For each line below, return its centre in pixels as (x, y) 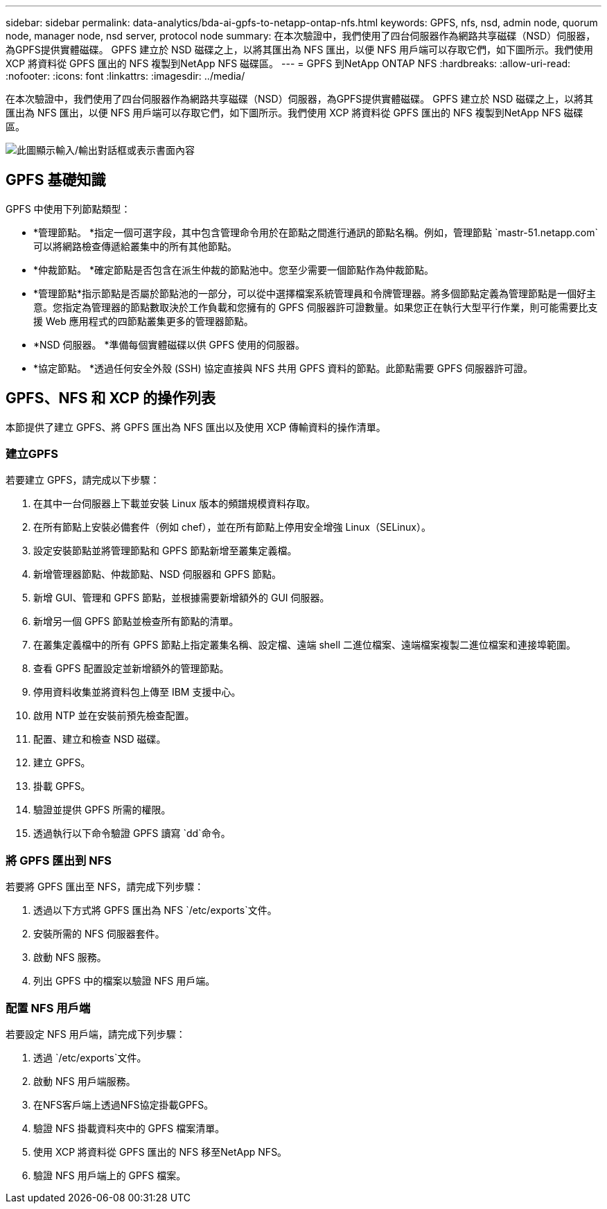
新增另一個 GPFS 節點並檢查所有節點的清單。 (136, 621)
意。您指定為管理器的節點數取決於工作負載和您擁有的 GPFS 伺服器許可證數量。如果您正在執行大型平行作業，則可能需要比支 (316, 307)
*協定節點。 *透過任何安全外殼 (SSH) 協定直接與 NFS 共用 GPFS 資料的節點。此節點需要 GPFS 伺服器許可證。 (283, 368)
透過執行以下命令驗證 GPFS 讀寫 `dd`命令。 (132, 833)
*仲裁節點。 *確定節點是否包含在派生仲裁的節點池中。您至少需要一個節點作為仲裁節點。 (234, 270)
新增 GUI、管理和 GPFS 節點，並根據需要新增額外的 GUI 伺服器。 (182, 598)
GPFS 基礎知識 (56, 180)
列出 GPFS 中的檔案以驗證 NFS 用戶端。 (124, 981)
